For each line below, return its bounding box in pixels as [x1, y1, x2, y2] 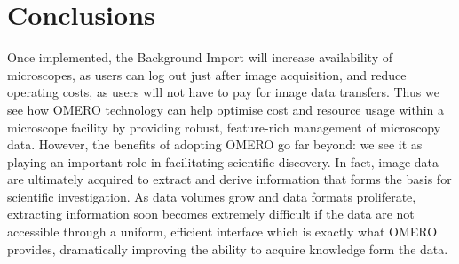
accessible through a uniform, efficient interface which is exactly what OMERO [7, 222, 438, 241]
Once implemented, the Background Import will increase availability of [7, 48, 392, 67]
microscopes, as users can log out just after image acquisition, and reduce [7, 65, 407, 84]
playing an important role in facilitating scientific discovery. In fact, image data [7, 152, 439, 171]
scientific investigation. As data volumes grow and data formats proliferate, [7, 187, 416, 205]
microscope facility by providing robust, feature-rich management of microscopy [7, 117, 441, 136]
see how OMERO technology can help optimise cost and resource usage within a [7, 100, 444, 118]
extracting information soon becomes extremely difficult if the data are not [7, 204, 415, 223]
